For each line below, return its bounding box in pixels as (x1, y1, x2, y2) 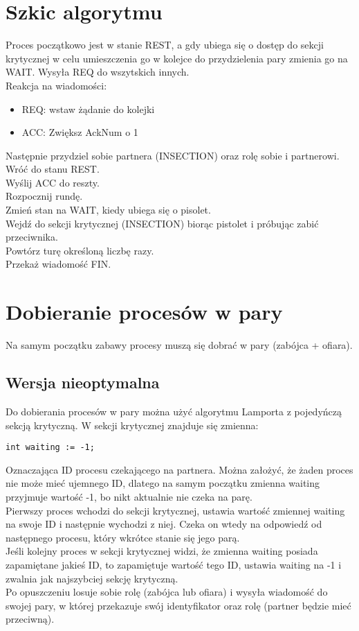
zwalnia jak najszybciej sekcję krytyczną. (6, 571, 178, 585)
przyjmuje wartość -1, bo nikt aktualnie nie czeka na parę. (6, 489, 252, 503)
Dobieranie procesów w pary (6, 297, 283, 326)
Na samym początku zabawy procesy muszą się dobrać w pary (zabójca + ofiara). (6, 338, 353, 352)
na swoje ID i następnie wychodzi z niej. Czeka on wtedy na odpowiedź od (6, 517, 322, 531)
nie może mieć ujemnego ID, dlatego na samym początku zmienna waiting (6, 476, 320, 490)
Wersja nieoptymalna (6, 372, 160, 393)
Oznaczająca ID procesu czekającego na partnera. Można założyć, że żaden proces (6, 462, 353, 476)
